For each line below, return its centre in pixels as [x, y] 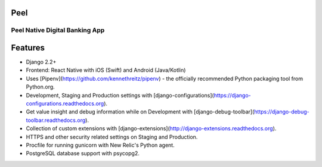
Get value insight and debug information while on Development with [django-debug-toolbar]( [140, 112]
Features [28, 48]
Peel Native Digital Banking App [58, 30]
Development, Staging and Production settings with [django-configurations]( [120, 95]
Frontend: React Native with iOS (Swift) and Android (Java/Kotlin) [106, 70]
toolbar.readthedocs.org [56, 120]
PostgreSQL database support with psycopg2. [83, 153]
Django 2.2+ [41, 62]
